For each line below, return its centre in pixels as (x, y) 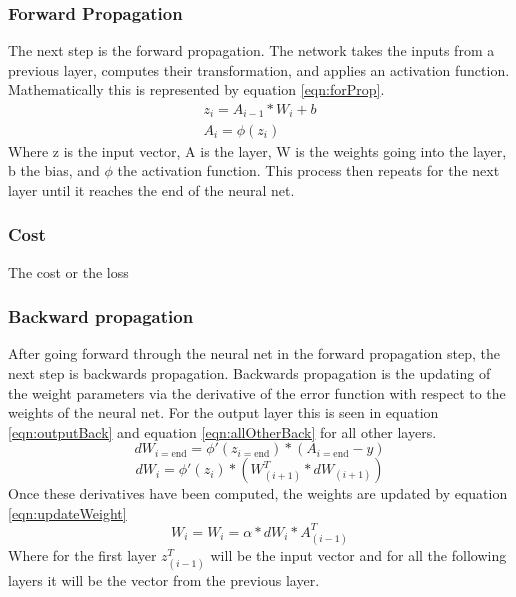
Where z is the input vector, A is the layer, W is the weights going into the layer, (257, 150)
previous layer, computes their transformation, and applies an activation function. (259, 69)
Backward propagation (101, 316)
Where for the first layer (82, 554)
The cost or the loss (68, 271)
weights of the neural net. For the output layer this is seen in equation (223, 412)
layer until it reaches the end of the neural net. (151, 189)
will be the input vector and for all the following (358, 554)
